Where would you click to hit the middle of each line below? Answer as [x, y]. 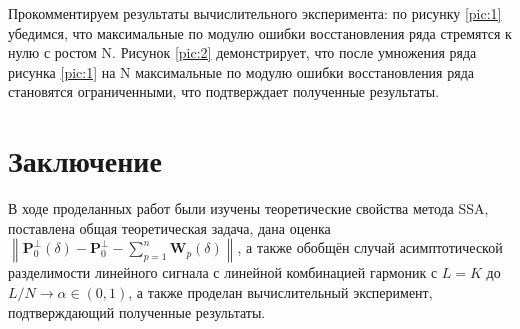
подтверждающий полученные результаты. [137, 311]
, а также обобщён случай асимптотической [370, 247]
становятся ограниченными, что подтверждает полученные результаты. [224, 91]
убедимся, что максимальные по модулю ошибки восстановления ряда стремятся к [260, 32]
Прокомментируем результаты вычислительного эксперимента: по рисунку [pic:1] [255, 13]
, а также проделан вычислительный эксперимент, [280, 292]
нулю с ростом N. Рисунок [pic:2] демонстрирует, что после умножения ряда [242, 52]
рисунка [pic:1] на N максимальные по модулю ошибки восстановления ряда [241, 71]
